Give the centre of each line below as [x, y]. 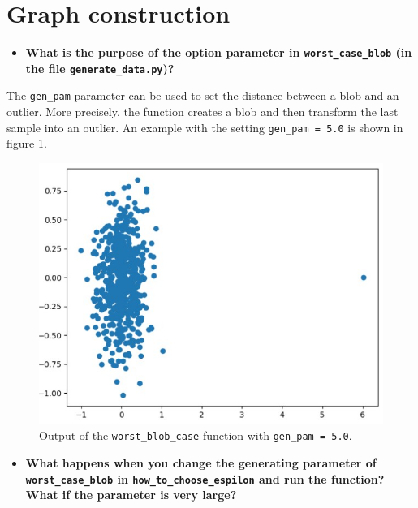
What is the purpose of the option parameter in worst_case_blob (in [219, 52]
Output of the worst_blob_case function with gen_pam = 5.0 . [196, 435]
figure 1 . [27, 143]
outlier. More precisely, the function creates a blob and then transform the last [203, 112]
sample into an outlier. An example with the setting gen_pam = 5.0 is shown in [205, 127]
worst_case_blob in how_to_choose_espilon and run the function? [205, 478]
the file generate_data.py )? [100, 68]
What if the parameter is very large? [131, 495]
